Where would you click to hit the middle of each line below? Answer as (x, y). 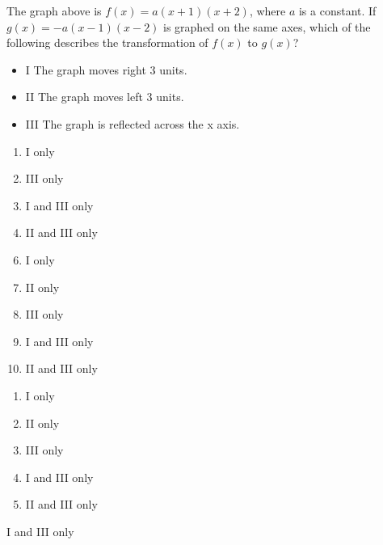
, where (267, 11)
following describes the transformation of (107, 42)
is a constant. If (337, 11)
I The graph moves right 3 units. (106, 69)
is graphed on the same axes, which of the (267, 26)
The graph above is (54, 11)
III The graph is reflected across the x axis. (133, 123)
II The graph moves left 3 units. (105, 97)
